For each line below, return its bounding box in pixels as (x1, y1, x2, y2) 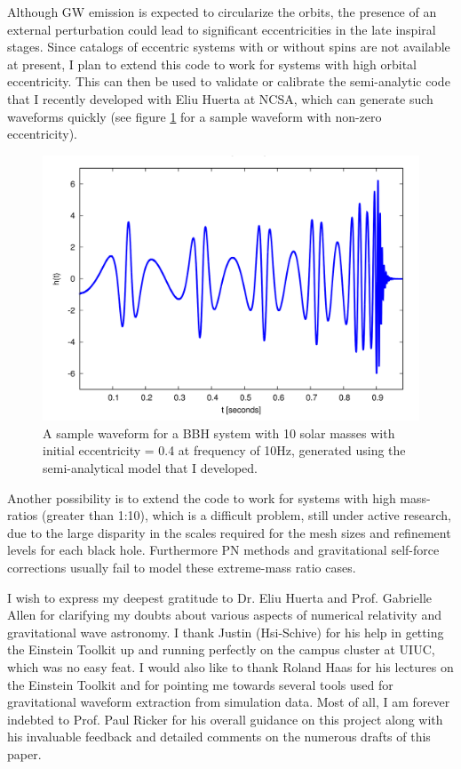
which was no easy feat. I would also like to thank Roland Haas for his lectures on (7, 658, 454, 676)
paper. (7, 744, 42, 763)
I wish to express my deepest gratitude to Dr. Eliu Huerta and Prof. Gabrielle (7, 588, 433, 606)
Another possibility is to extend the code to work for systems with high (7, 488, 396, 507)
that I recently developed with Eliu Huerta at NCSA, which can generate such (7, 89, 433, 108)
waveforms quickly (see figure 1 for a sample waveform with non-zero (7, 107, 382, 125)
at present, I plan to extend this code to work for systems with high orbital (7, 54, 417, 73)
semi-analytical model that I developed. (43, 459, 258, 477)
